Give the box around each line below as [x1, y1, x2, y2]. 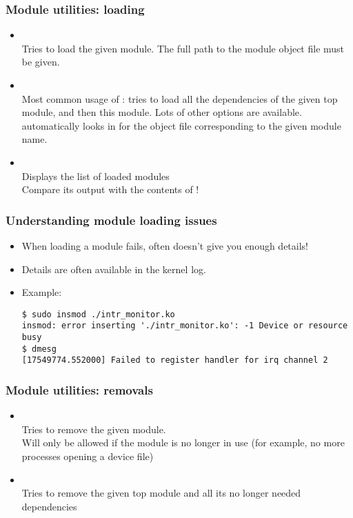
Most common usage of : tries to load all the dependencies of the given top [21, 91, 338, 106]
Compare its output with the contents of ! [21, 182, 199, 197]
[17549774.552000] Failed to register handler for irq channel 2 [21, 355, 328, 366]
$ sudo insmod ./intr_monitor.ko [21, 309, 175, 319]
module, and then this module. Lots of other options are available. [21, 105, 302, 119]
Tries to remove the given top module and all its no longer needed [21, 486, 301, 500]
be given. [21, 54, 60, 69]
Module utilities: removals [6, 381, 153, 398]
